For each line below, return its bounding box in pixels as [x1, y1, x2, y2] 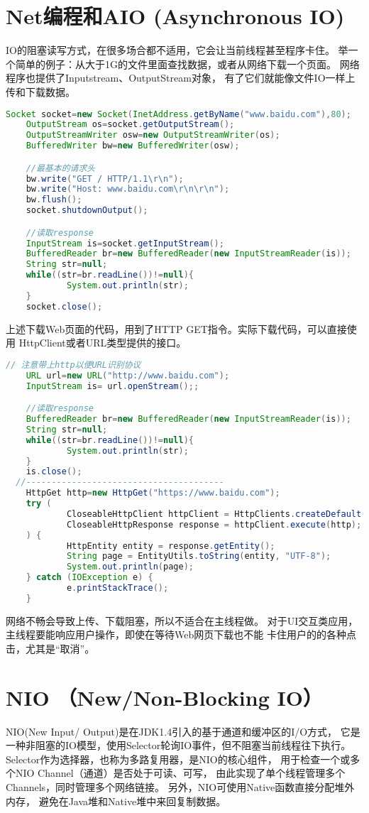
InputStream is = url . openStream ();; [26, 381, 199, 391]
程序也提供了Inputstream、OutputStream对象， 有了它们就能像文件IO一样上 [6, 70, 356, 85]
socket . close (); [26, 301, 103, 312]
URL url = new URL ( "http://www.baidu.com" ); [26, 370, 230, 381]
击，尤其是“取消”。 [6, 640, 95, 655]
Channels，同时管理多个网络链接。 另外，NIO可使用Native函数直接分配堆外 [6, 780, 355, 795]
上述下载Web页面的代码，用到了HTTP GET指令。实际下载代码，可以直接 [6, 321, 347, 336]
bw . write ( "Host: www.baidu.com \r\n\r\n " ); [26, 184, 230, 195]
